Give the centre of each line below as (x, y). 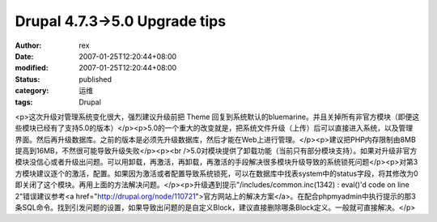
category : (32, 91)
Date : (24, 56)
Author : (28, 45)
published (95, 79)
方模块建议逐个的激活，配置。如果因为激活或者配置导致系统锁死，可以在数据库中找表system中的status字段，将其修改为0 (216, 173)
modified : (32, 68)
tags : (24, 102)
